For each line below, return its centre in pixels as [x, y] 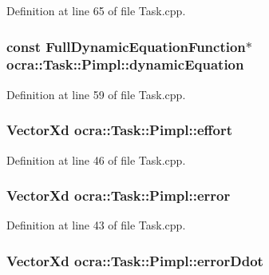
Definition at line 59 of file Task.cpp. [96, 94]
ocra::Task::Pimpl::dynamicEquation [125, 64]
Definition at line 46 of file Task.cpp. [96, 159]
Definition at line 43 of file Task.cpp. [96, 225]
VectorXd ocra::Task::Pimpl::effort [120, 130]
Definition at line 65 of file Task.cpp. [96, 10]
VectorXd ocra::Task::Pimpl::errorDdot [135, 260]
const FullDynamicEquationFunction [126, 46]
